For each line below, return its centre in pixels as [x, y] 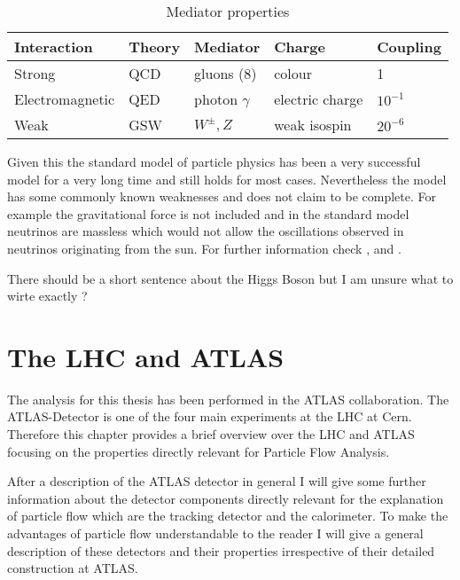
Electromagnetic [65, 99]
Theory [155, 47]
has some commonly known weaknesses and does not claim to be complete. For [222, 196]
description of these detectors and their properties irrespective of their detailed [221, 550]
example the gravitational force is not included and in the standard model [208, 213]
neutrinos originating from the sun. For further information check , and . [204, 248]
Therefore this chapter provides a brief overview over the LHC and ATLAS [211, 434]
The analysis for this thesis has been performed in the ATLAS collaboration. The [228, 399]
